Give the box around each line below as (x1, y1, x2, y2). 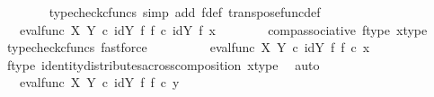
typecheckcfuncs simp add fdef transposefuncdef (49, 3, 321, 21)
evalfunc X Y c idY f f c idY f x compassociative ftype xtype (19, 20, 428, 39)
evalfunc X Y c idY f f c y (19, 73, 180, 92)
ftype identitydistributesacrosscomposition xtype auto (6, 55, 320, 74)
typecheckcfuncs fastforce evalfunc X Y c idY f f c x (6, 38, 370, 57)
